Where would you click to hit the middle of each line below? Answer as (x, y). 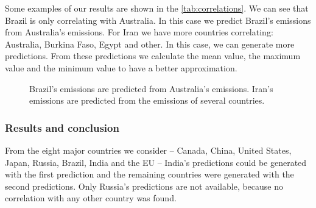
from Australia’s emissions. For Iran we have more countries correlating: (139, 32)
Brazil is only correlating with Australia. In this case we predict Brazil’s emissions (158, 20)
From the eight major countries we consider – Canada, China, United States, (148, 150)
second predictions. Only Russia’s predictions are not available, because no (144, 186)
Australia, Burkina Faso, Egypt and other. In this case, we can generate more (150, 44)
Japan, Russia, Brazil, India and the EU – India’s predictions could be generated (156, 162)
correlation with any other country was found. (91, 198)
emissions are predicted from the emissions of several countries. (147, 100)
